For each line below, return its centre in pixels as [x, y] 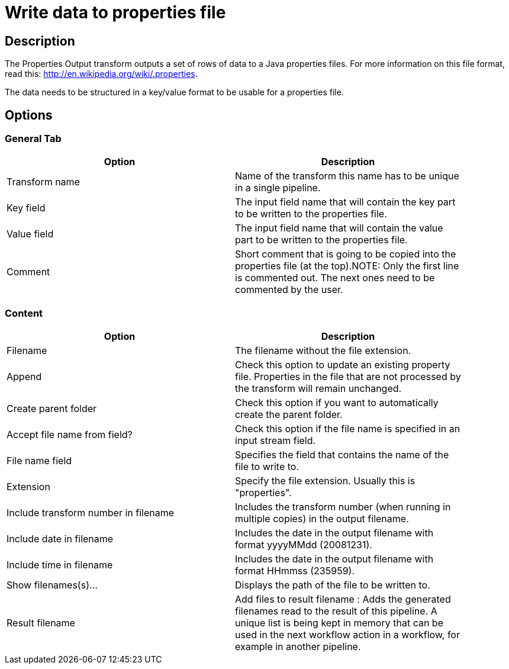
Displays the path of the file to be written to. [333, 585]
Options [29, 115]
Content [24, 313]
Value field [30, 234]
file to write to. [267, 467]
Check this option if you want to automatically [337, 403]
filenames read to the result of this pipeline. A [336, 611]
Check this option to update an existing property [343, 365]
